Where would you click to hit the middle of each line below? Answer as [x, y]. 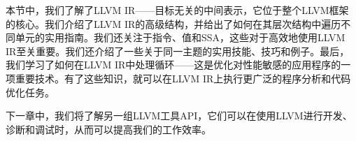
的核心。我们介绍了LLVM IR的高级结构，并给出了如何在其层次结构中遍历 [173, 23]
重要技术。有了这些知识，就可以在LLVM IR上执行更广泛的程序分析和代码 [183, 78]
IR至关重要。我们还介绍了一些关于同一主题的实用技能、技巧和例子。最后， [178, 51]
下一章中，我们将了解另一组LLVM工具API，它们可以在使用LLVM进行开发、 [179, 116]
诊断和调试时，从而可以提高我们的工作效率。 [108, 129]
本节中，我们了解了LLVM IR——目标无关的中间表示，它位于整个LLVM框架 [177, 10]
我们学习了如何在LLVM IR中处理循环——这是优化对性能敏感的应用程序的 [173, 65]
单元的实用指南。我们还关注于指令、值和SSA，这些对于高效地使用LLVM [180, 37]
